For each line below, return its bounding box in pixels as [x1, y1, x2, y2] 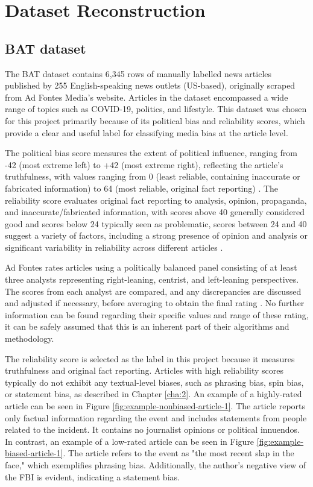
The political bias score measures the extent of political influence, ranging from [5, 146, 298, 159]
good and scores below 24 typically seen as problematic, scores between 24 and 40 [5, 217, 307, 230]
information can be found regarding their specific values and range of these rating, [5, 308, 309, 321]
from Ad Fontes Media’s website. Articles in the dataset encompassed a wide [5, 90, 288, 103]
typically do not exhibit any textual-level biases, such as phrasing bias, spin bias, [5, 375, 304, 388]
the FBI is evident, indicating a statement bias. [5, 470, 180, 483]
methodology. [5, 332, 54, 345]
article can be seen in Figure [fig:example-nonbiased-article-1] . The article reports [5, 400, 306, 412]
